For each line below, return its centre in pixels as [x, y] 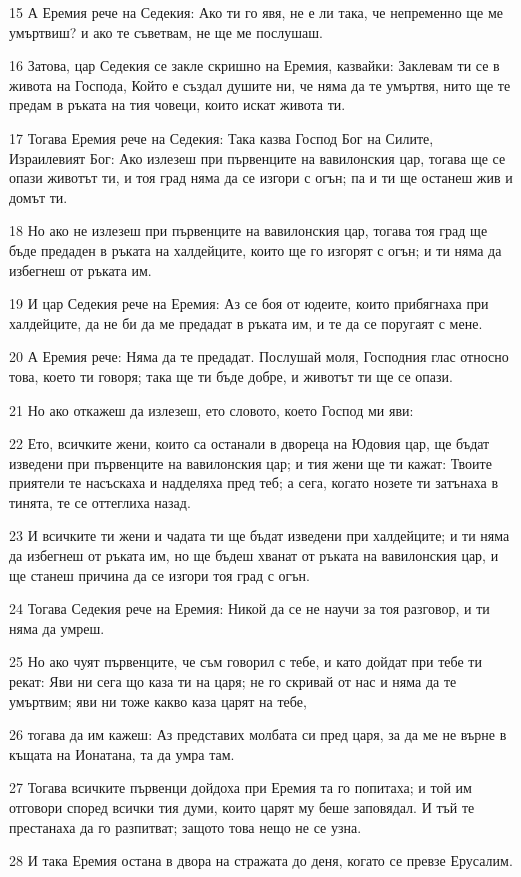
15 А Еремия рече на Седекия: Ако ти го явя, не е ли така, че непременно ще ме [256, 12]
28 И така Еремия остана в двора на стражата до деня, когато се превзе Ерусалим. [261, 860]
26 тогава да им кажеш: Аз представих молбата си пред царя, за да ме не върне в [258, 734]
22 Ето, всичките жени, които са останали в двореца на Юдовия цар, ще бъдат [249, 443]
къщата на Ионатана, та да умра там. [122, 753]
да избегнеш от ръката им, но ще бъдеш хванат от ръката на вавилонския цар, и [254, 555]
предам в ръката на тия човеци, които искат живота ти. [177, 104]
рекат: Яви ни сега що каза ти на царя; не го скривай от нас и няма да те [233, 681]
